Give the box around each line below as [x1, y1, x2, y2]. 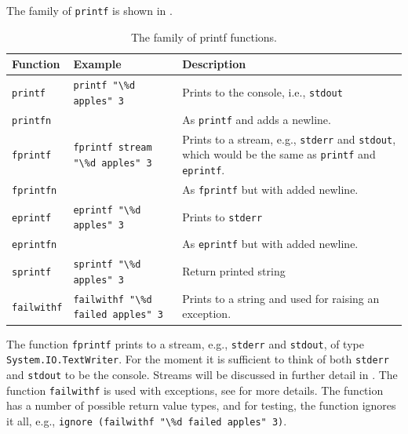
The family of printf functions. [130, 28, 278, 45]
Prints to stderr [182, 208, 263, 224]
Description [182, 56, 246, 72]
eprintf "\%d [73, 204, 141, 216]
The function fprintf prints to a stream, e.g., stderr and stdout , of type [6, 335, 364, 352]
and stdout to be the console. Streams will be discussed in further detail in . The [6, 366, 398, 382]
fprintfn [12, 184, 57, 196]
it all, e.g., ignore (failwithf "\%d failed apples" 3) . [6, 412, 287, 429]
